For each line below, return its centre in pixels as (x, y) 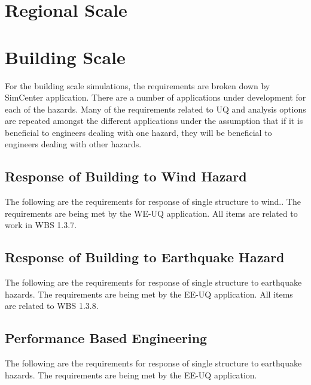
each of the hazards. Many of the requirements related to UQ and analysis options (155, 109)
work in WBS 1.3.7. (41, 225)
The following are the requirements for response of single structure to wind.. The (153, 201)
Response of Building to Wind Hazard (126, 176)
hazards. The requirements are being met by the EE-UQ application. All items (149, 294)
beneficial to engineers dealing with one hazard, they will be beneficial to (138, 132)
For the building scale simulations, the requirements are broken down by (138, 85)
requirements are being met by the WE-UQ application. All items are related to (151, 213)
